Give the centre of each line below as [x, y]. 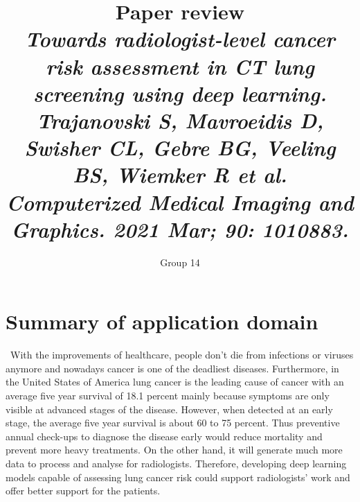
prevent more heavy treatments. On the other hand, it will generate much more [174, 450]
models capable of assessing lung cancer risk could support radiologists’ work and [178, 477]
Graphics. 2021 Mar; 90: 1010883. [180, 229]
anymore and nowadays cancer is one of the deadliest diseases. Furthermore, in [172, 368]
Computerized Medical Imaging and [180, 202]
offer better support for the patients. [83, 491]
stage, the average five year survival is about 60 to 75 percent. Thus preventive [173, 423]
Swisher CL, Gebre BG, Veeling [180, 148]
